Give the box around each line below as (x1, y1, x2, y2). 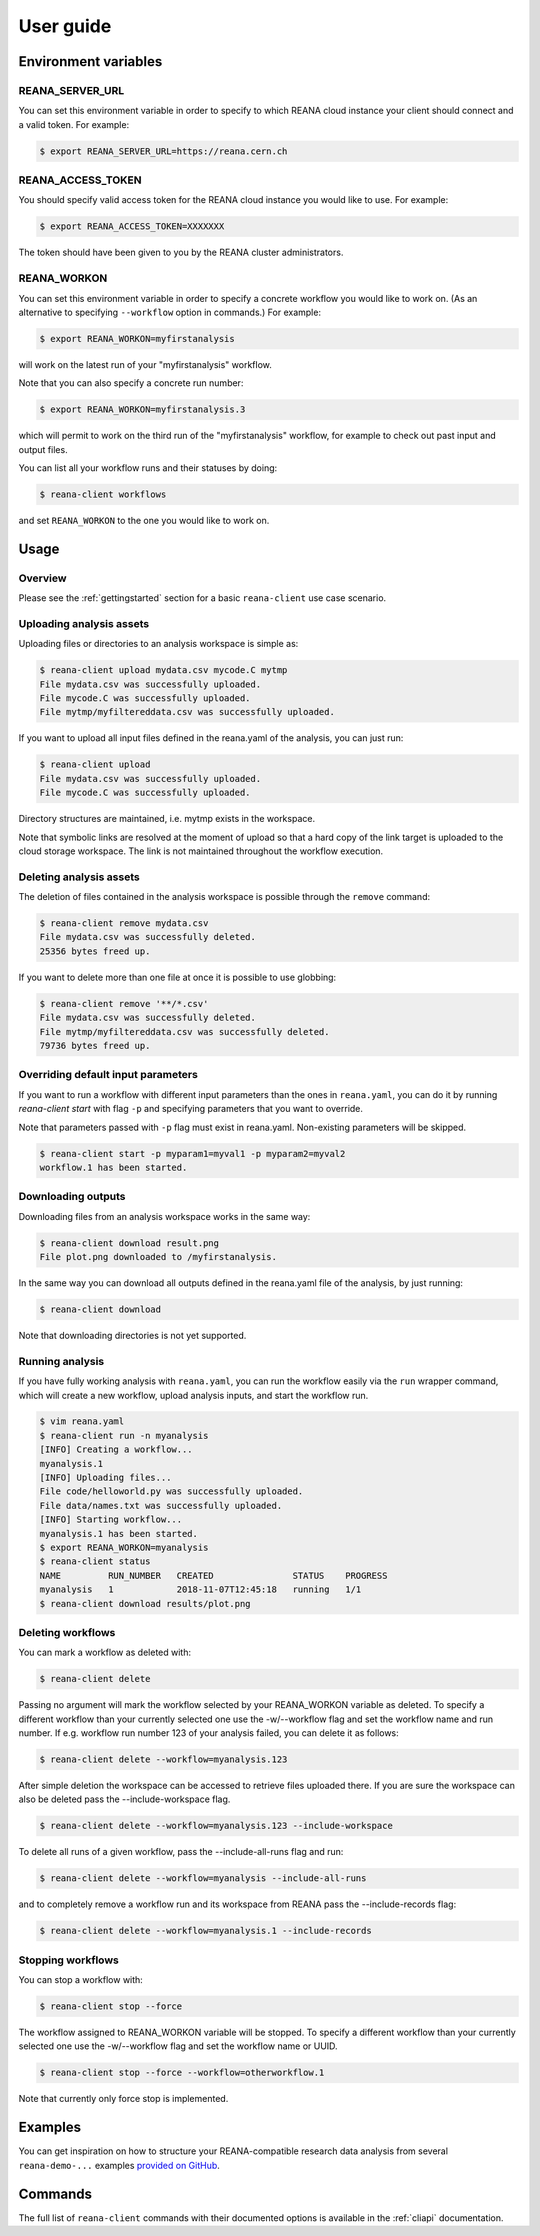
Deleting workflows (18, 1625, 116, 1639)
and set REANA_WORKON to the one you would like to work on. (18, 515, 270, 526)
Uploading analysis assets (18, 616, 150, 630)
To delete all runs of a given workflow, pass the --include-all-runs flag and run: (18, 1846, 344, 1858)
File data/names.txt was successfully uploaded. (39, 1500, 283, 1511)
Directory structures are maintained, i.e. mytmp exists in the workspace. (18, 813, 315, 825)
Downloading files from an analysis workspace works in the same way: (18, 1210, 311, 1222)
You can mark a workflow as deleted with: (18, 1646, 192, 1659)
